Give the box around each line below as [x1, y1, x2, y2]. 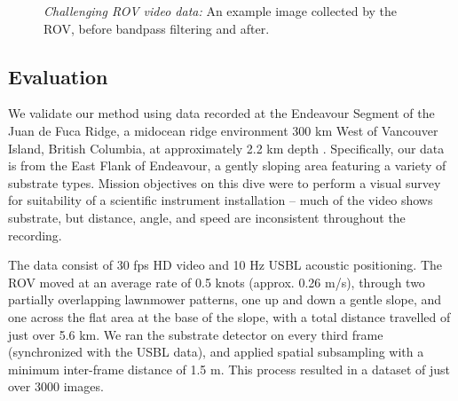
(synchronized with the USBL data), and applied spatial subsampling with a [8, 342, 424, 361]
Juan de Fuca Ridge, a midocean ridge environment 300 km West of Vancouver [8, 121, 438, 139]
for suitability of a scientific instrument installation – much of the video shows [8, 191, 433, 209]
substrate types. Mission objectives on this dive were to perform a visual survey [8, 173, 441, 192]
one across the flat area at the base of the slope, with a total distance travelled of [8, 307, 451, 326]
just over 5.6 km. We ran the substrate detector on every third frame [8, 325, 383, 343]
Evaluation [8, 62, 108, 90]
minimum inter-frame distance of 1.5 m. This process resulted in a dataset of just [8, 359, 451, 378]
